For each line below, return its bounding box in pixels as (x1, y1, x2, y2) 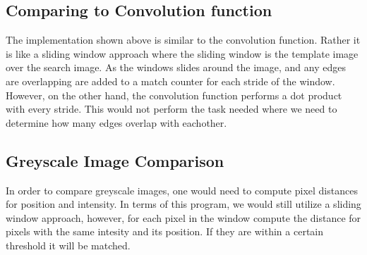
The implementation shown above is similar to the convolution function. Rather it (6, 32, 361, 47)
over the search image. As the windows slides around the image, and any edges (6, 60, 346, 75)
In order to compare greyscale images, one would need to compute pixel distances (6, 182, 358, 197)
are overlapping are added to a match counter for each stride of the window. (6, 73, 335, 88)
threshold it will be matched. (6, 237, 131, 252)
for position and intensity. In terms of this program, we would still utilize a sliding (6, 197, 361, 211)
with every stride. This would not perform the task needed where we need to (6, 101, 337, 116)
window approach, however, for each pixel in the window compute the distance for (6, 210, 361, 225)
